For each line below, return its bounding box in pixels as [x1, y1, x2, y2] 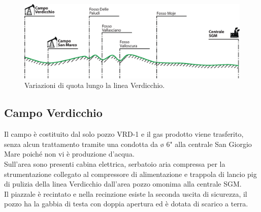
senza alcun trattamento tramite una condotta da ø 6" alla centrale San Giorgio [4, 138, 252, 149]
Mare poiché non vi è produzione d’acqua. [4, 148, 135, 159]
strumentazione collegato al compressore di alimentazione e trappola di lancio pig [4, 168, 257, 179]
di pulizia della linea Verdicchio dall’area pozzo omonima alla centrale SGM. [4, 178, 242, 189]
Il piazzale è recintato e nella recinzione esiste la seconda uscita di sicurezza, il [4, 188, 247, 199]
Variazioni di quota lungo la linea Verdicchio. [24, 80, 165, 90]
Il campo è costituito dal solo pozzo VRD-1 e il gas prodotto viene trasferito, [4, 129, 244, 139]
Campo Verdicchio [4, 105, 103, 120]
